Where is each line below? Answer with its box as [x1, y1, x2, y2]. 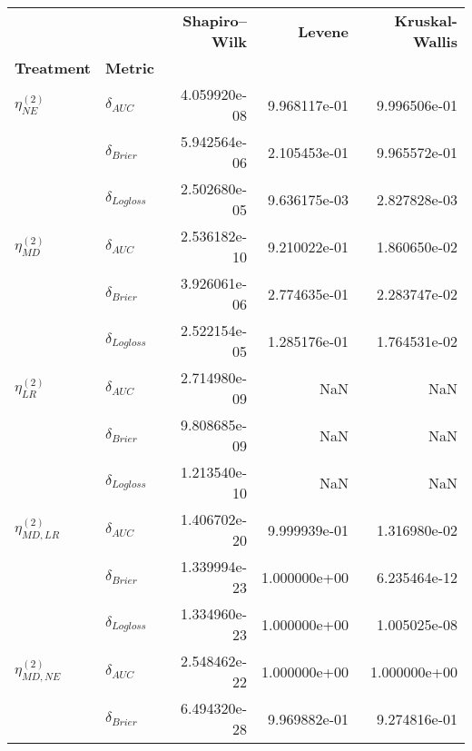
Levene [298, 20, 349, 42]
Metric [105, 57, 154, 78]
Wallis [412, 31, 457, 52]
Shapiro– [182, 10, 247, 31]
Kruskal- [394, 10, 457, 31]
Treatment [15, 57, 92, 78]
